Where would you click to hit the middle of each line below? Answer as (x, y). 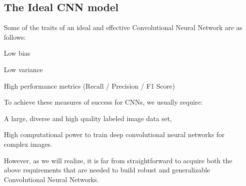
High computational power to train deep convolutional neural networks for (114, 134)
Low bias (17, 53)
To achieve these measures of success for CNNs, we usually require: (103, 102)
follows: (15, 37)
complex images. (28, 144)
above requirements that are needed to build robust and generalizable (107, 170)
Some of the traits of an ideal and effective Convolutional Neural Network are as (123, 27)
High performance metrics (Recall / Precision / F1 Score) (90, 85)
